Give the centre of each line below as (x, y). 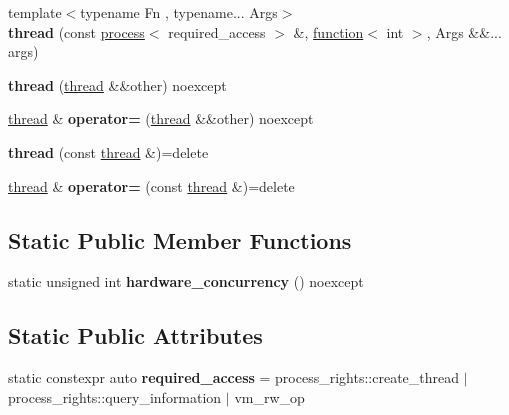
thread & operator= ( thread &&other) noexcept (161, 118)
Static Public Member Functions (180, 239)
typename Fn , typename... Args (179, 12)
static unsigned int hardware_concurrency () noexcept (186, 281)
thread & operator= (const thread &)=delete (151, 185)
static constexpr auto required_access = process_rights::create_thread (234, 377)
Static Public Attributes (135, 335)
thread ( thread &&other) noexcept (117, 84)
